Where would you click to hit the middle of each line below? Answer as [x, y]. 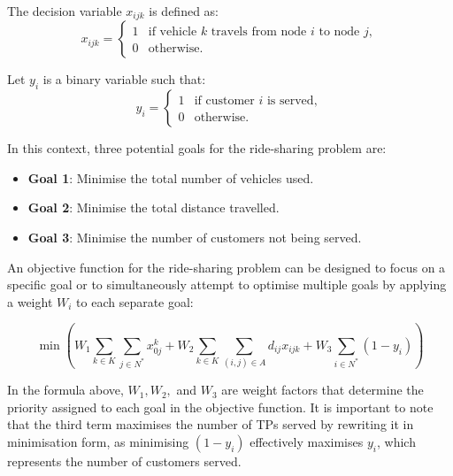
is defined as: [184, 11]
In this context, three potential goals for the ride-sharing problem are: [197, 148]
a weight [30, 301]
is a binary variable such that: [124, 79]
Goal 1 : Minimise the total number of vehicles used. [171, 177]
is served [290, 101]
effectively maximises [307, 441]
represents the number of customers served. [124, 461]
